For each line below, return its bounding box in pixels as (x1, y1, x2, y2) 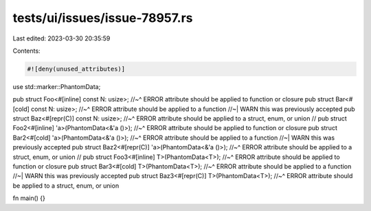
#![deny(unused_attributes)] (27, 65, 126, 73)
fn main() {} (12, 194, 46, 202)
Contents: (12, 47, 41, 55)
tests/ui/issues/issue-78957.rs (12, 10, 193, 25)
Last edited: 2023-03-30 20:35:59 (12, 34, 111, 42)
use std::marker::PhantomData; (12, 82, 101, 90)
